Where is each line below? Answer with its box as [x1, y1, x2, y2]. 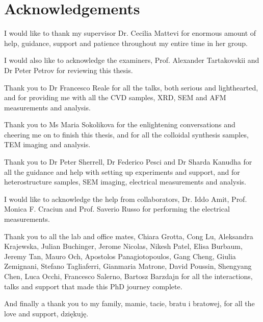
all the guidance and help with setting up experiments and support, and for [4, 166, 240, 177]
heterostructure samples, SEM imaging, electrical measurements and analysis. [4, 176, 246, 187]
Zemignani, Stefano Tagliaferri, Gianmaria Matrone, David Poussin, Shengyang [4, 261, 252, 271]
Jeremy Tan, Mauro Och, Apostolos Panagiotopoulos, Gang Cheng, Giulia [4, 250, 236, 261]
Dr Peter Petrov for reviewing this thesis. [4, 64, 133, 75]
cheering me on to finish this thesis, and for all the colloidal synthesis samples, [4, 129, 249, 140]
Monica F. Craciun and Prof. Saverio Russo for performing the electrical [4, 203, 230, 214]
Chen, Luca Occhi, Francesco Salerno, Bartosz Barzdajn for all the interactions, [4, 271, 253, 281]
